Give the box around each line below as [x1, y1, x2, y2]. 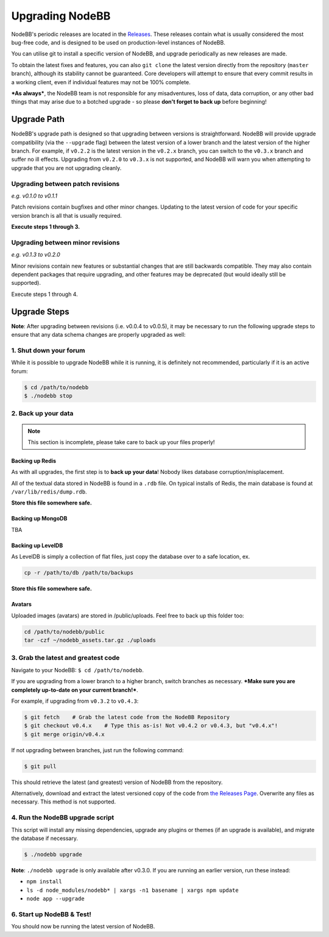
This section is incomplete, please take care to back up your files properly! [27, 438, 215, 445]
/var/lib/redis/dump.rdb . [11, 488, 87, 495]
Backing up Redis [11, 457, 57, 464]
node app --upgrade [26, 896, 85, 902]
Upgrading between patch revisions [11, 179, 120, 188]
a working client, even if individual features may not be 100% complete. [11, 78, 191, 85]
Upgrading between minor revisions [11, 238, 120, 246]
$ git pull [24, 763, 57, 770]
